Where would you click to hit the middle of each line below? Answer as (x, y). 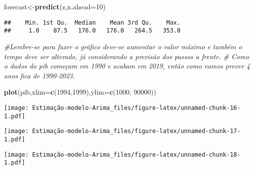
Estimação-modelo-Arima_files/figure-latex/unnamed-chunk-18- (136, 154)
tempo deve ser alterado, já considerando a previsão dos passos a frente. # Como (127, 56)
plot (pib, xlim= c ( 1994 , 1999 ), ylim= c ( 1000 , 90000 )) (80, 92)
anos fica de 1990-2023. (39, 75)
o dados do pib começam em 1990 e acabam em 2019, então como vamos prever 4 (127, 66)
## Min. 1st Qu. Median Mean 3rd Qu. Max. (92, 22)
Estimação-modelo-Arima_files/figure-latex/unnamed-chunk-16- (136, 108)
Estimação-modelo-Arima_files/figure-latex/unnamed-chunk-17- (136, 131)
